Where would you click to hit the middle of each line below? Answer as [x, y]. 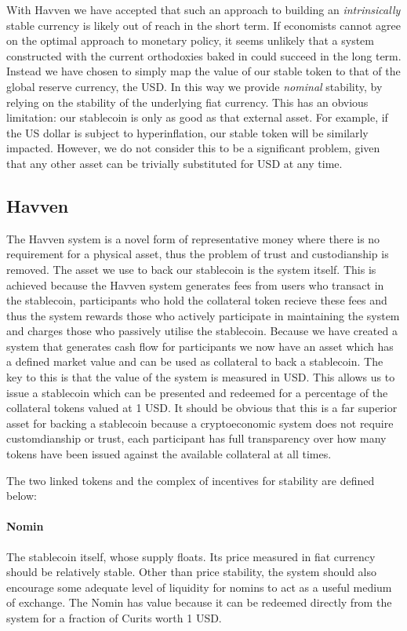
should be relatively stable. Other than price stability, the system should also [192, 572]
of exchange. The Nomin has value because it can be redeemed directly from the [199, 602]
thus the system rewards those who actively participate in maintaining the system [203, 315]
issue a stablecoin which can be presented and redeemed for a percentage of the [197, 392]
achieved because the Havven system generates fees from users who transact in [195, 284]
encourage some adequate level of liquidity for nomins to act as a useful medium [199, 587]
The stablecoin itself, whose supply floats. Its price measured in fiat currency [191, 556]
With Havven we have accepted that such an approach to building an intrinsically [203, 9]
